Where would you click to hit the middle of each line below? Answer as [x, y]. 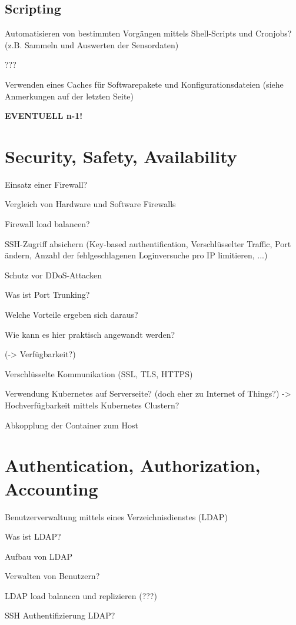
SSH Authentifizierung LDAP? [60, 615]
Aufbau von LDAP [39, 556]
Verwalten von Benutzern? [52, 576]
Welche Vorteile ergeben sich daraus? [71, 315]
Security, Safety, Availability [121, 156]
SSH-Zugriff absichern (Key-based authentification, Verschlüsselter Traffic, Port [148, 243]
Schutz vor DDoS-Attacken [53, 275]
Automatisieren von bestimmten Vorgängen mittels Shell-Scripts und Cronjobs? [148, 33]
